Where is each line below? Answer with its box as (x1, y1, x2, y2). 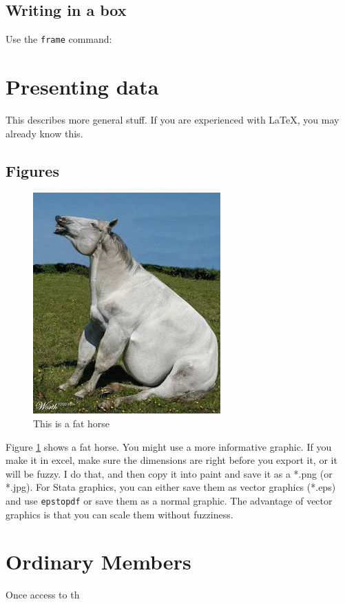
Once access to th (6, 587, 80, 602)
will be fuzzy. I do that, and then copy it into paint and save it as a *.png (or (6, 466, 333, 480)
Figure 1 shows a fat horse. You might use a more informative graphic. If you (6, 439, 332, 454)
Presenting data (6, 72, 159, 101)
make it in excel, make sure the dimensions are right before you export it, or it (6, 453, 337, 467)
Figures (6, 159, 59, 181)
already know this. (6, 126, 83, 140)
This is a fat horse (33, 416, 110, 430)
